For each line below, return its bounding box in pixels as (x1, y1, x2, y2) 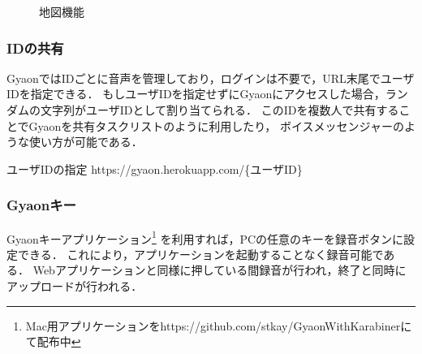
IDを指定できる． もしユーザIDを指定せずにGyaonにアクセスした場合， (6, 85, 385, 102)
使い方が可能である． (28, 133, 143, 150)
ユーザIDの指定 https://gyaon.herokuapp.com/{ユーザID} (6, 160, 303, 177)
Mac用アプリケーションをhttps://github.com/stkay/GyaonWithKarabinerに (25, 317, 412, 334)
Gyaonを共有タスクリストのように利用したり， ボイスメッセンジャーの (28, 117, 404, 134)
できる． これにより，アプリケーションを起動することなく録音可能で (17, 245, 384, 262)
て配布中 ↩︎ (25, 333, 81, 350)
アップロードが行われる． (6, 278, 143, 295)
